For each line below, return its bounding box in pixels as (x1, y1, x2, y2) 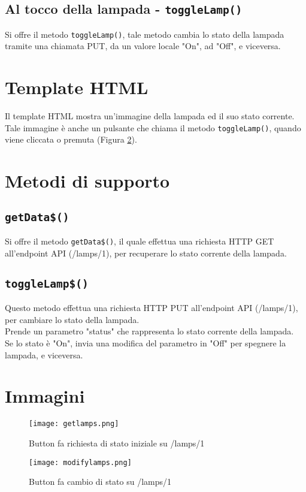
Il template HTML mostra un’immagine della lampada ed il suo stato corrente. (5, 110, 295, 122)
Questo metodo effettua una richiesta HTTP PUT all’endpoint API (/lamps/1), (5, 301, 298, 314)
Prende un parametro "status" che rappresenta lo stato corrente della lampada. (5, 325, 294, 337)
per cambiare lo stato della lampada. (5, 313, 140, 325)
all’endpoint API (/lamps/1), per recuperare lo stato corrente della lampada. (5, 246, 287, 259)
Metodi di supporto (5, 168, 170, 193)
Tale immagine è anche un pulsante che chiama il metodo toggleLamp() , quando (5, 121, 301, 134)
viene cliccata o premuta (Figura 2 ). (5, 133, 137, 146)
